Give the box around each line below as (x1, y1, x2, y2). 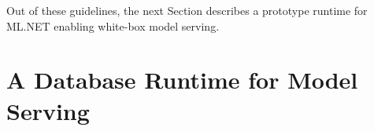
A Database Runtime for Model (6, 64, 358, 96)
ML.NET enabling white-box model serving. (6, 17, 220, 34)
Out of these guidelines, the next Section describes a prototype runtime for (6, 2, 368, 18)
